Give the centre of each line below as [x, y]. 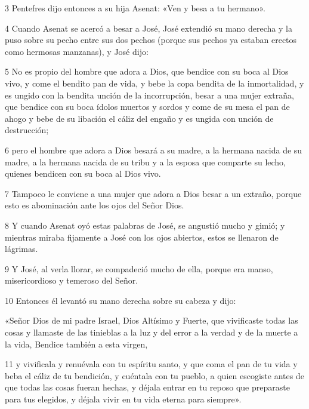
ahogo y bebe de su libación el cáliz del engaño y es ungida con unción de [139, 118]
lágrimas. [21, 249]
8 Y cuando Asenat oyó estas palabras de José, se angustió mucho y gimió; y [145, 225]
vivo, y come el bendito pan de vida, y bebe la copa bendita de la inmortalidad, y [154, 83]
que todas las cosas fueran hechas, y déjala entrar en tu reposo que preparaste [147, 387]
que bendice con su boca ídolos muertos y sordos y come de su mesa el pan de [147, 107]
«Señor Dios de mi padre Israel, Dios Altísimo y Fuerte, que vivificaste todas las [152, 320]
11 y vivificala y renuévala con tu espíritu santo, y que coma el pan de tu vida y [151, 364]
